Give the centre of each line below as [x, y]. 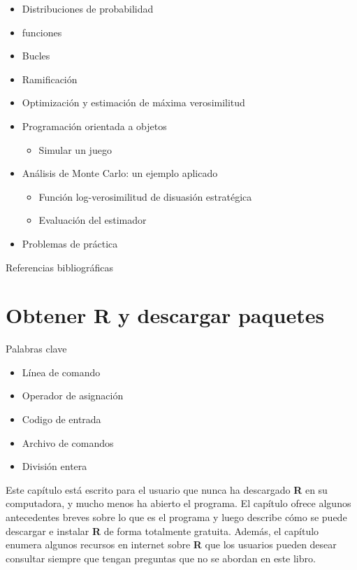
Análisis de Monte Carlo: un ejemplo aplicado [120, 173]
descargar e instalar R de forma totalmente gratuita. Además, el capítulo [162, 530]
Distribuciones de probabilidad [88, 8]
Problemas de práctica [70, 243]
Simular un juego [75, 149]
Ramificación [50, 79]
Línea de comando [61, 372]
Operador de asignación [73, 396]
